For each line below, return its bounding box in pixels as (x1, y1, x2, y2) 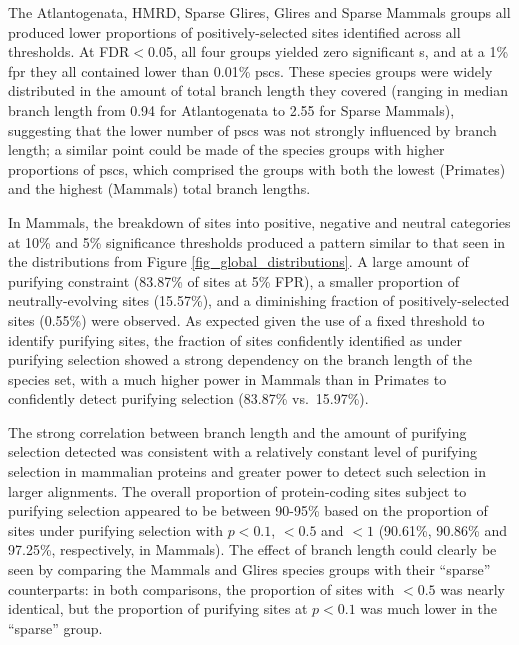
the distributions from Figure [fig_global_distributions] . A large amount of (8, 251, 469, 272)
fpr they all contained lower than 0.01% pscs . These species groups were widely (8, 60, 493, 81)
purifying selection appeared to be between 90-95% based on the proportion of (8, 500, 488, 521)
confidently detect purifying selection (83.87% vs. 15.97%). (8, 388, 369, 409)
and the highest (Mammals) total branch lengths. (8, 178, 311, 199)
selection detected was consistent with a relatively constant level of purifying (8, 441, 478, 462)
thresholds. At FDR (8, 41, 130, 62)
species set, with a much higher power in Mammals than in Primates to (8, 368, 447, 389)
